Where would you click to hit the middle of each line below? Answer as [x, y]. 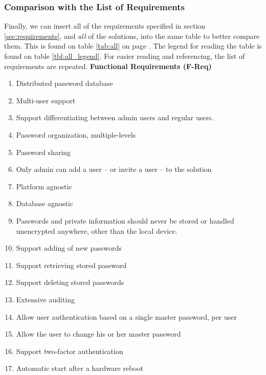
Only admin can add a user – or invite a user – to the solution [114, 169]
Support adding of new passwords [69, 248]
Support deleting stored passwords [70, 282]
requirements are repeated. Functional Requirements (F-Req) [108, 66]
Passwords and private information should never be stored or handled [125, 220]
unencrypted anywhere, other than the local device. [97, 230]
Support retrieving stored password [71, 265]
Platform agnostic [44, 186]
